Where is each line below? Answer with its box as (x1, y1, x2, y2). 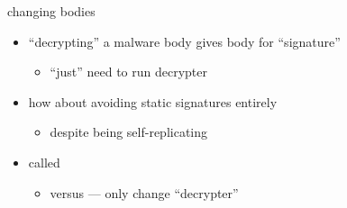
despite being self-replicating (50, 122, 208, 141)
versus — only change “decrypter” (50, 183, 239, 202)
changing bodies (7, 2, 96, 20)
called (28, 152, 60, 171)
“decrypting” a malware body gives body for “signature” (28, 32, 341, 50)
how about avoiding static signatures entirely (28, 92, 278, 111)
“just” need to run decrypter (50, 62, 208, 81)
